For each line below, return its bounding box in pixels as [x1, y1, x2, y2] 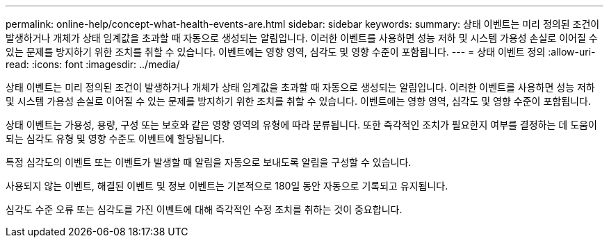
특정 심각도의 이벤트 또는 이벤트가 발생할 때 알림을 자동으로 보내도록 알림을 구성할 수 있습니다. [6, 156, 412, 168]
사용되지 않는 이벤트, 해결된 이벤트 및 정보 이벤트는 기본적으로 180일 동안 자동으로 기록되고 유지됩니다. [6, 180, 448, 192]
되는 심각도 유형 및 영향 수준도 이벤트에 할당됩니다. [6, 133, 225, 144]
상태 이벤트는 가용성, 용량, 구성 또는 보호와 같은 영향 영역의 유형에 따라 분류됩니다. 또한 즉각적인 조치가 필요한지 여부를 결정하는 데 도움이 [6, 119, 597, 131]
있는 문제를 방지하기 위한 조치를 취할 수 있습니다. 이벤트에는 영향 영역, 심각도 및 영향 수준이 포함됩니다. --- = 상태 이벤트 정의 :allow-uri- [6, 46, 596, 58]
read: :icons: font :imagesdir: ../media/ [6, 58, 180, 70]
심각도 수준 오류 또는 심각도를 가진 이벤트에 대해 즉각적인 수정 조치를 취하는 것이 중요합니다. [6, 203, 403, 215]
